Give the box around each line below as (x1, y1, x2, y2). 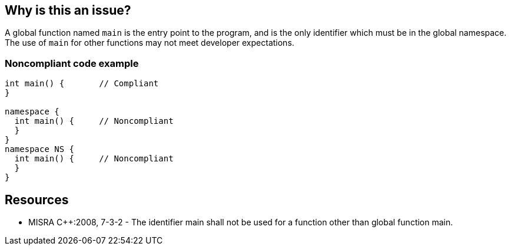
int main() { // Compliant (5, 79, 159, 89)
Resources (5, 192, 69, 207)
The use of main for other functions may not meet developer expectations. (5, 38, 294, 48)
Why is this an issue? (5, 3, 131, 18)
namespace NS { (5, 144, 75, 154)
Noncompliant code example (5, 57, 139, 69)
